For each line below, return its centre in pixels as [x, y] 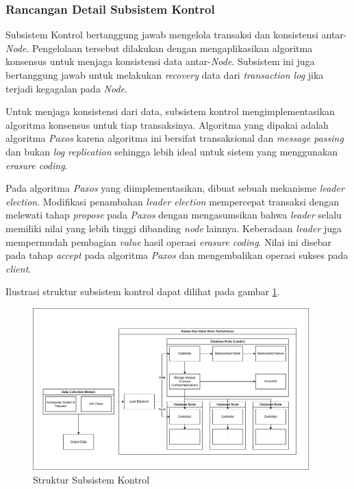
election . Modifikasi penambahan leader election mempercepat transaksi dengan [173, 201]
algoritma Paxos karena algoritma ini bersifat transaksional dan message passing [175, 138]
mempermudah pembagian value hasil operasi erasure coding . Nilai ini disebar [168, 241]
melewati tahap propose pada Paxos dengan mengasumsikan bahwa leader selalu [174, 215]
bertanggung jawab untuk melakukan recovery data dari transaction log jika [165, 75]
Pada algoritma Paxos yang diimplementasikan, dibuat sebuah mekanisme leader [175, 188]
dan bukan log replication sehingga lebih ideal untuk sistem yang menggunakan [172, 151]
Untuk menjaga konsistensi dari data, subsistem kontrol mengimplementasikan [170, 111]
